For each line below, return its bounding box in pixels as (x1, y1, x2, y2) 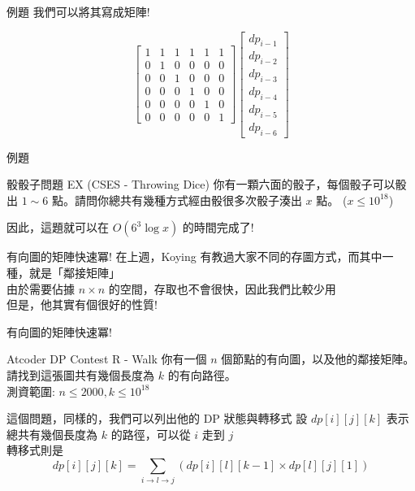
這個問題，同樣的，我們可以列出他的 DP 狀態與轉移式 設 (6, 410, 308, 427)
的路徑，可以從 (110, 425, 191, 442)
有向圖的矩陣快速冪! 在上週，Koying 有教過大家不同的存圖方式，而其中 (6, 248, 383, 265)
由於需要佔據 (6, 280, 75, 297)
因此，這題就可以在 (6, 219, 109, 236)
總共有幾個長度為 (6, 425, 97, 442)
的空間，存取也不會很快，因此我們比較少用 (108, 280, 336, 297)
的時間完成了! (182, 219, 254, 236)
